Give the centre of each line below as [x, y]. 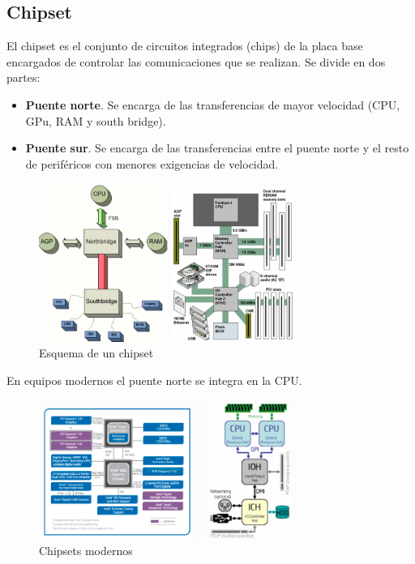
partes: [24, 77]
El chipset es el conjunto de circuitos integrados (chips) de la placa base [185, 46]
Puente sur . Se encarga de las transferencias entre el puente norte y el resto [217, 148]
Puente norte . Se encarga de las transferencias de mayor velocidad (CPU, [213, 104]
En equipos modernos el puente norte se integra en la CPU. [154, 380]
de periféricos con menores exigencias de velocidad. [152, 163]
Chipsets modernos [86, 550]
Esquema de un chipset [96, 353]
